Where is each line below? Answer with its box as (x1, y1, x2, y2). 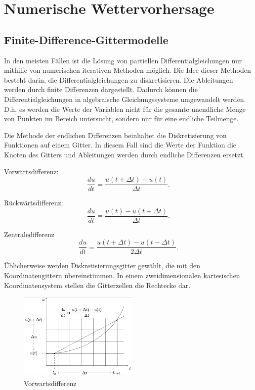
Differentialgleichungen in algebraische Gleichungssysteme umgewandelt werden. (4, 94, 246, 104)
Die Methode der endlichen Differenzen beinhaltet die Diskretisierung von (4, 130, 227, 140)
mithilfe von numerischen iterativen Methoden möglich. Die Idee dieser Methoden (4, 65, 251, 75)
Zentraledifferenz (4, 229, 54, 239)
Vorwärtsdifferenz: (4, 166, 59, 176)
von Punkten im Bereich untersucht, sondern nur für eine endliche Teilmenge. (4, 113, 239, 124)
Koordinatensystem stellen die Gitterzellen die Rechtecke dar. (4, 280, 191, 290)
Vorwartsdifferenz (24, 378, 77, 388)
